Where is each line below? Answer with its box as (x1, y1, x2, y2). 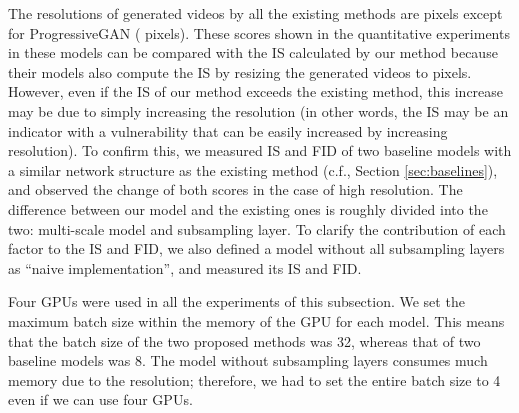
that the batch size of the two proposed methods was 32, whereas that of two (8, 330, 481, 351)
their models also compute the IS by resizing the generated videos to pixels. (8, 61, 472, 82)
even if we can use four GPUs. (8, 389, 193, 410)
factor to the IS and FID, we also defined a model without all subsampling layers (8, 238, 505, 259)
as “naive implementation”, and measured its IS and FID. (8, 257, 362, 278)
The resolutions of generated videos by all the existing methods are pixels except (8, 3, 503, 23)
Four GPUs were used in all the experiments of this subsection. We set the (8, 291, 465, 312)
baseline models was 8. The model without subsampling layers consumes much (8, 350, 488, 371)
